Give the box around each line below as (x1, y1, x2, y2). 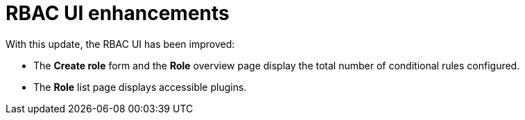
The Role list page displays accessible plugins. (33, 80, 247, 93)
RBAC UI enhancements (6, 1, 230, 25)
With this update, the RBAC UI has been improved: (6, 37, 235, 50)
